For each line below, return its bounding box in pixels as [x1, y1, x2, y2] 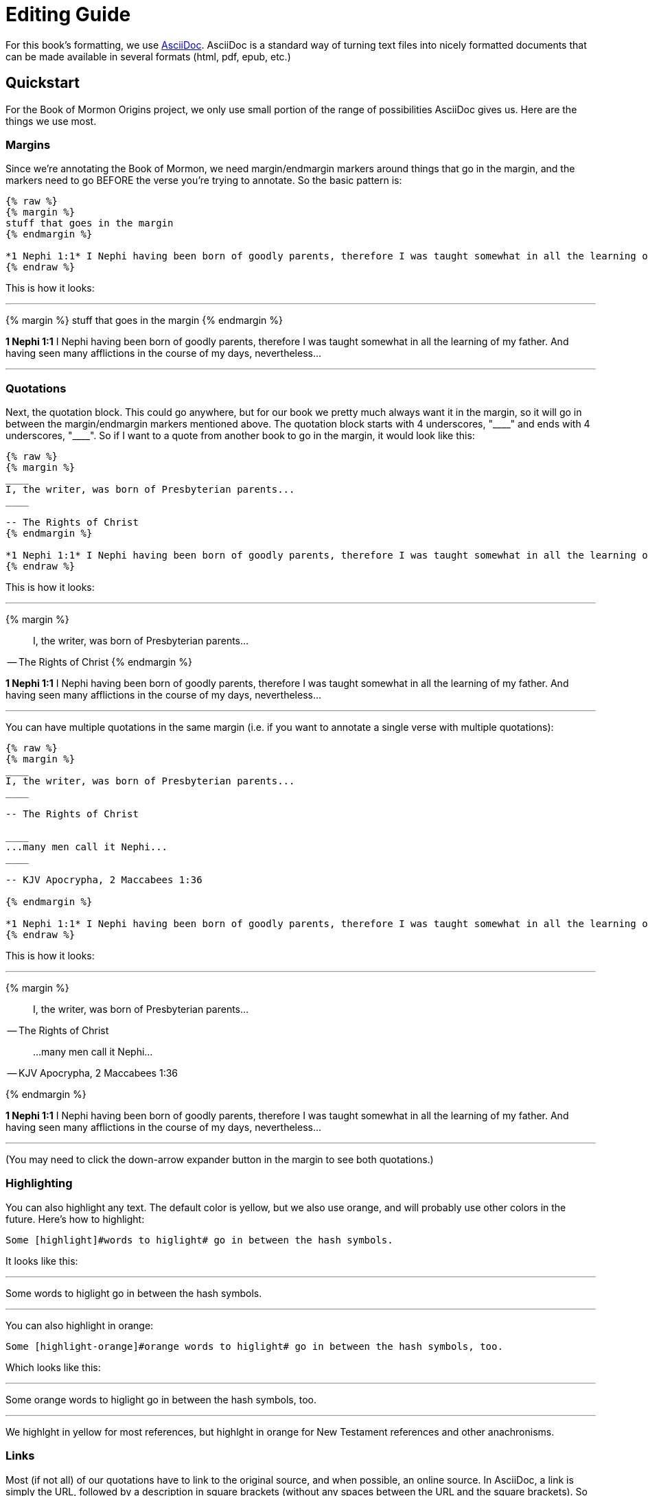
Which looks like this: [5, 1361, 101, 1373]
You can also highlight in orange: [5, 1319, 154, 1331]
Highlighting [5, 1176, 73, 1191]
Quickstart [5, 74, 80, 92]
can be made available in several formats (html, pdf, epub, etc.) [5, 50, 291, 62]
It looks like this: [5, 1254, 78, 1267]
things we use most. [5, 115, 97, 127]
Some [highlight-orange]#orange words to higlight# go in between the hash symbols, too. [5, 1340, 503, 1352]
